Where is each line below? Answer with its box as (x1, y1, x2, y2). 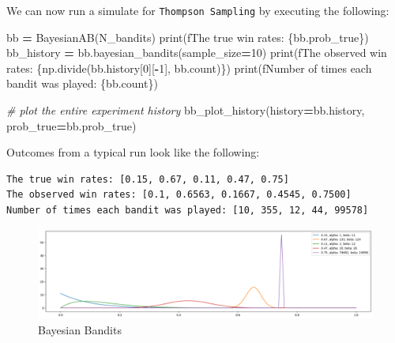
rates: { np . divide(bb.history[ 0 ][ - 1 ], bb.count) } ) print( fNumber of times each (6, 59, 372, 76)
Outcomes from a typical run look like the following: (6, 144, 260, 160)
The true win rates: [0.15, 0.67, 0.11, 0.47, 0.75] (6, 173, 289, 185)
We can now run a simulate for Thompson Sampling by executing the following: (6, 2, 389, 18)
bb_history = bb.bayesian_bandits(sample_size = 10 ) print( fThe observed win (6, 44, 387, 61)
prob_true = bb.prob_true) (6, 117, 137, 134)
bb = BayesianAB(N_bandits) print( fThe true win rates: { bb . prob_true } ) (6, 28, 369, 45)
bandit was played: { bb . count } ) (6, 75, 158, 92)
